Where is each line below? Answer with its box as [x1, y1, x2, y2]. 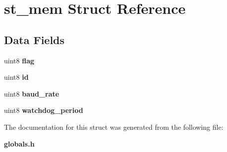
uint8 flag [4, 55, 35, 65]
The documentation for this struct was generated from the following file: [4, 121, 224, 132]
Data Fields [4, 32, 65, 47]
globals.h [4, 138, 35, 149]
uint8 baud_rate [4, 88, 59, 99]
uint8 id [4, 72, 29, 82]
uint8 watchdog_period [4, 105, 83, 115]
